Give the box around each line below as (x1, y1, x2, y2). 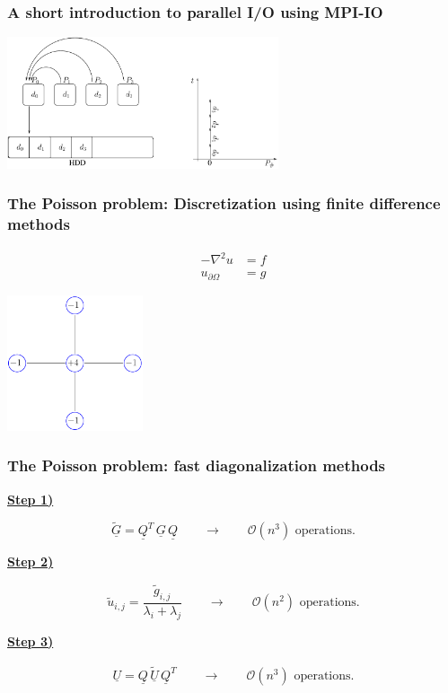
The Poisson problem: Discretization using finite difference (7, 192, 441, 215)
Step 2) (7, 552, 54, 571)
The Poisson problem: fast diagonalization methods (7, 454, 386, 477)
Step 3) (7, 631, 54, 650)
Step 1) (7, 489, 54, 508)
